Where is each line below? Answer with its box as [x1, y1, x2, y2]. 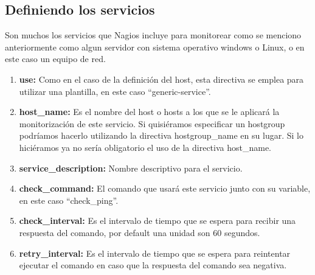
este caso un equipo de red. [5, 52, 106, 65]
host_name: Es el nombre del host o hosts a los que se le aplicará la [19, 105, 280, 118]
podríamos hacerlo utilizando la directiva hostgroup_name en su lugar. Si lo [19, 129, 303, 142]
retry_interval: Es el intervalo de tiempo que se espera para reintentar [19, 246, 291, 259]
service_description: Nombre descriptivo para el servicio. [19, 161, 243, 174]
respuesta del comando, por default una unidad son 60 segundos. [19, 226, 260, 238]
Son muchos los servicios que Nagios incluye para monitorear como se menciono [5, 29, 302, 41]
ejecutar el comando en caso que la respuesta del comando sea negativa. [19, 259, 287, 271]
